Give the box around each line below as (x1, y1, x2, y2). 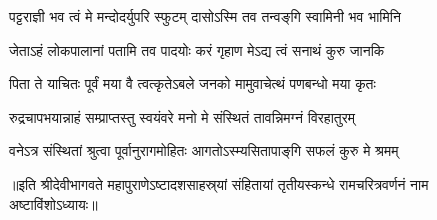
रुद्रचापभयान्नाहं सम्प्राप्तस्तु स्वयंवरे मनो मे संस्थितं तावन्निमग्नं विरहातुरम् (9, 106, 356, 127)
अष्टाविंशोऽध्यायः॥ (9, 193, 98, 214)
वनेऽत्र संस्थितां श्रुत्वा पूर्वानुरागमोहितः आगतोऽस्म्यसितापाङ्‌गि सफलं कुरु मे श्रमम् (9, 140, 399, 161)
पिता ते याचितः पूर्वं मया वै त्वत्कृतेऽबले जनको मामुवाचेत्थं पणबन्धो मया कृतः (9, 73, 376, 94)
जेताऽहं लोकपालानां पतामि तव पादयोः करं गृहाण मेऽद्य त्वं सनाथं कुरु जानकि (9, 39, 385, 60)
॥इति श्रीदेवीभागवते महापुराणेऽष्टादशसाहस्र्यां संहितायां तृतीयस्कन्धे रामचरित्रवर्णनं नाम (9, 173, 429, 194)
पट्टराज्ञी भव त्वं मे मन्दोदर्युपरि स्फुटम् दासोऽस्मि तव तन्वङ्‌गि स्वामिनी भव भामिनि (9, 6, 401, 26)
